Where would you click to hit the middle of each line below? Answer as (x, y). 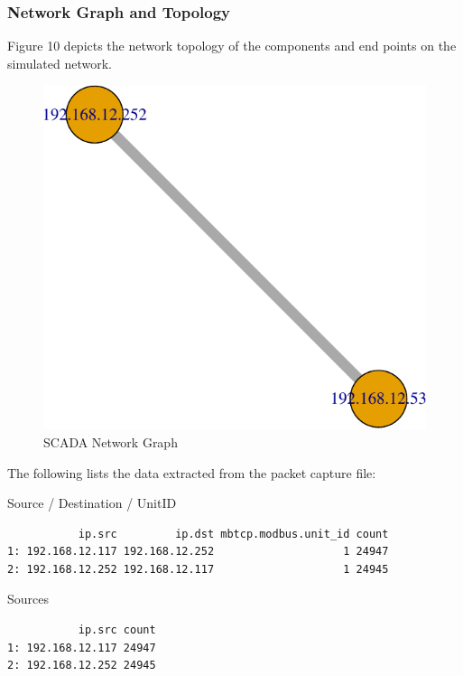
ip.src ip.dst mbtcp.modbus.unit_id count (233, 534)
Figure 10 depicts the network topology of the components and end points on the (232, 46)
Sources (28, 599)
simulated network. (60, 63)
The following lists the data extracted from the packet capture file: (192, 472)
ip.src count (117, 630)
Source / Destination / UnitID (92, 503)
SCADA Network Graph (111, 441)
